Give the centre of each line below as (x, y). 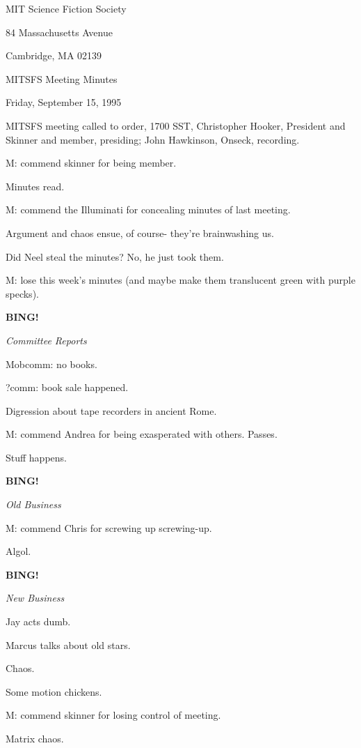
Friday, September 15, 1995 (64, 102)
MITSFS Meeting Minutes (62, 78)
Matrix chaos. (35, 738)
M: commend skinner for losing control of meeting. (113, 715)
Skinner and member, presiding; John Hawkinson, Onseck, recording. (153, 139)
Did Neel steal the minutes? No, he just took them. (115, 256)
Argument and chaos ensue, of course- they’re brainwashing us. (140, 232)
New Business (35, 598)
